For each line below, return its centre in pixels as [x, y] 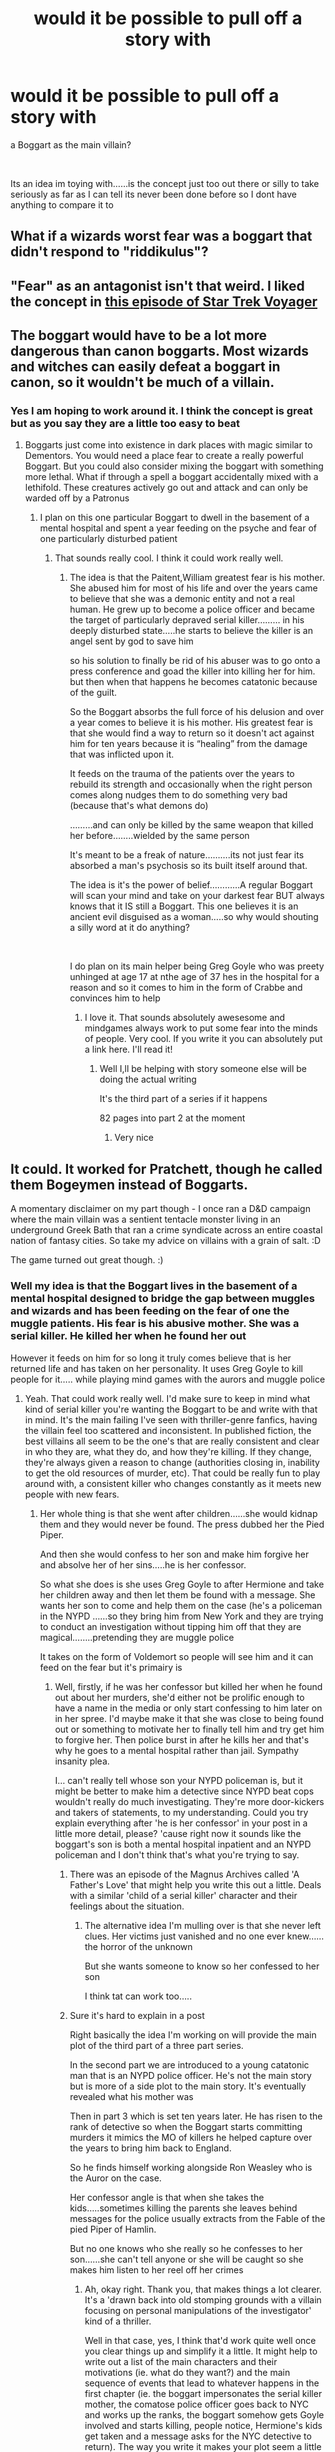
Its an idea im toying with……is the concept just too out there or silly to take [165, 183]
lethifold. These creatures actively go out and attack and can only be [166, 488]
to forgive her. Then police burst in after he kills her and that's [182, 1739]
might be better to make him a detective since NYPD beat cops [184, 1791]
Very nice [134, 1138]
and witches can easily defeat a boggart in [145, 367]
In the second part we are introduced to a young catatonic [189, 2064]
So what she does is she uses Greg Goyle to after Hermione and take [182, 1584]
